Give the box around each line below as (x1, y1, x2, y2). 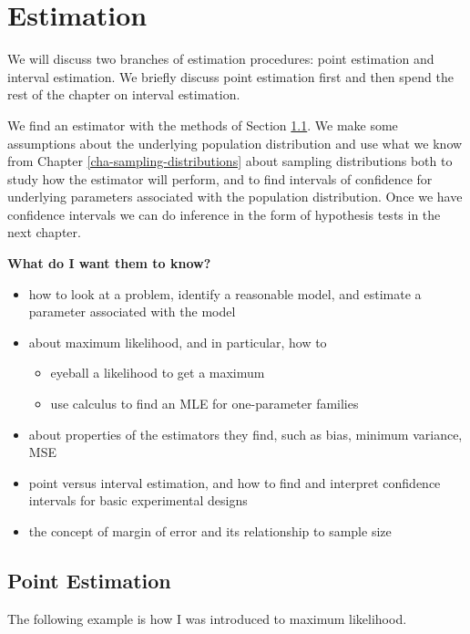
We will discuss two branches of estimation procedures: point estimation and (7, 49, 434, 68)
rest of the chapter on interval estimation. (7, 85, 240, 104)
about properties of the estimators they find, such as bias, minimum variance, (28, 424, 463, 443)
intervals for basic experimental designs (28, 491, 248, 510)
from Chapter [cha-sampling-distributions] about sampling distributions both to (7, 151, 453, 171)
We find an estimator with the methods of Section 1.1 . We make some (7, 115, 398, 134)
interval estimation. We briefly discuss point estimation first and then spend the (7, 67, 454, 86)
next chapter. (7, 223, 81, 242)
